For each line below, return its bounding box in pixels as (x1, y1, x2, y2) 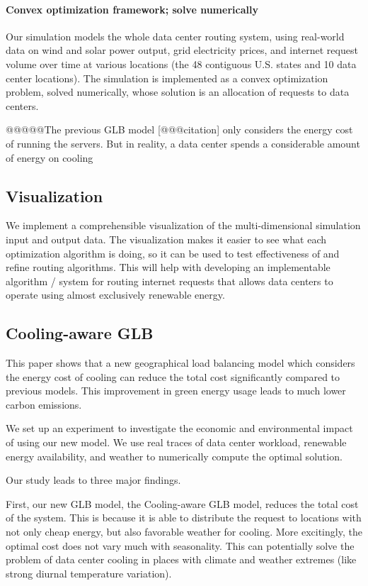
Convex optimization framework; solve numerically (6, 1, 258, 16)
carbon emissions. (6, 397, 82, 411)
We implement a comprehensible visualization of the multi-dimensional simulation (6, 218, 361, 233)
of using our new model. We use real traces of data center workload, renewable (6, 435, 347, 450)
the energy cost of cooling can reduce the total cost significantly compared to (6, 369, 340, 384)
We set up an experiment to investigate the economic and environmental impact (6, 421, 353, 436)
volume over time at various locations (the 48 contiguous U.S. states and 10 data (6, 56, 357, 71)
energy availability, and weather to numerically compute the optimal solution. (6, 448, 343, 463)
